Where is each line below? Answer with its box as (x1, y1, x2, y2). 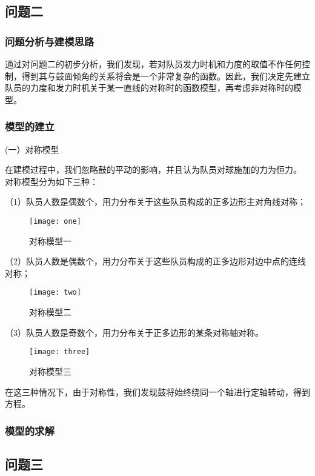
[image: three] (29, 347, 90, 357)
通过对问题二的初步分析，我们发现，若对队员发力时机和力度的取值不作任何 (5, 58, 302, 70)
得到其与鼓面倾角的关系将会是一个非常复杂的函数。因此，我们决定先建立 (21, 69, 310, 82)
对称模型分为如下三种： (5, 175, 98, 187)
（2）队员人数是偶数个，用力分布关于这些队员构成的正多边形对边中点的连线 (5, 255, 306, 267)
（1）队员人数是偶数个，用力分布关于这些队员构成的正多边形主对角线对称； (5, 195, 306, 208)
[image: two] (29, 288, 81, 297)
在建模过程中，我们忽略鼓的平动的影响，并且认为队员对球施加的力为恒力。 (5, 163, 302, 176)
